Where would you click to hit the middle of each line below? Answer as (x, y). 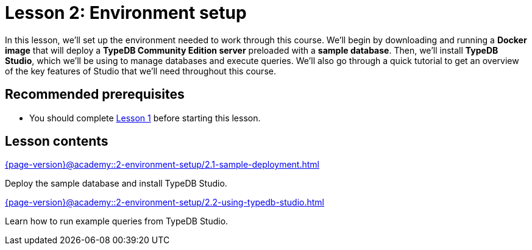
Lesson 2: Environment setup (126, 13)
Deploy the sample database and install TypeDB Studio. (116, 184)
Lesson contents (57, 141)
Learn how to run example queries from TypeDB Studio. (117, 221)
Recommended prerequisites (95, 95)
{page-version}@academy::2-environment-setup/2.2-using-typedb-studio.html (165, 202)
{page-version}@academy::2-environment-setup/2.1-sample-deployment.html (162, 165)
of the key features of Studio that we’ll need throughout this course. (140, 71)
